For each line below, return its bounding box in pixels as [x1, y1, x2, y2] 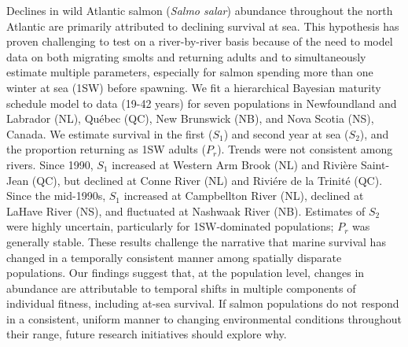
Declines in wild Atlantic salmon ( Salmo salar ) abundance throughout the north [6, 2, 393, 18]
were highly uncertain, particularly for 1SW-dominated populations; [6, 218, 334, 234]
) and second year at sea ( [223, 125, 349, 142]
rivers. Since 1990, [6, 156, 94, 172]
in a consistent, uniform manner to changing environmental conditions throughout [6, 310, 402, 327]
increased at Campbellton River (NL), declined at [123, 187, 364, 204]
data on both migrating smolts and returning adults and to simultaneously [6, 48, 366, 65]
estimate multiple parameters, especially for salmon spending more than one [6, 64, 373, 80]
